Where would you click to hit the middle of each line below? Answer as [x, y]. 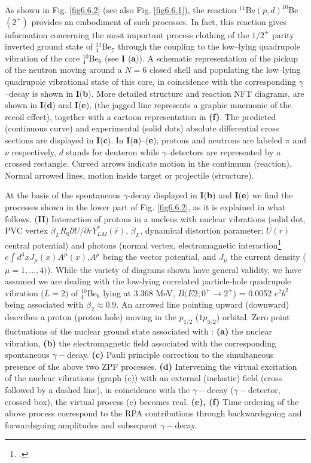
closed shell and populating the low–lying [225, 70]
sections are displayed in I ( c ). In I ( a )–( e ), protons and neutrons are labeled [144, 139]
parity [283, 34]
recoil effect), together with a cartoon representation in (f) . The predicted [141, 116]
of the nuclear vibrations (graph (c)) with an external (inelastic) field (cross [144, 378]
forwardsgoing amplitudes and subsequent [81, 424]
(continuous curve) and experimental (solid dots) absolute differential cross [142, 128]
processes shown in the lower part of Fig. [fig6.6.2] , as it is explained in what [145, 206]
